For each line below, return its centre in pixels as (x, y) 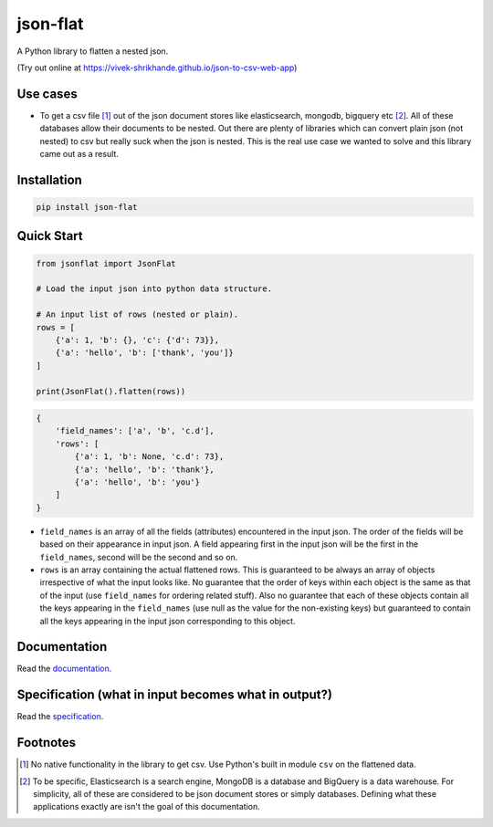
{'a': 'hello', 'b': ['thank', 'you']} (145, 353)
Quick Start (50, 236)
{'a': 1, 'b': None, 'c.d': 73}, (149, 457)
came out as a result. (79, 154)
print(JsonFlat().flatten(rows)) (111, 391)
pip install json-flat (87, 207)
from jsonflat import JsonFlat (106, 263)
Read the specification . (60, 717)
